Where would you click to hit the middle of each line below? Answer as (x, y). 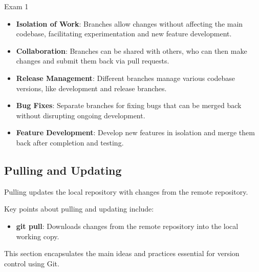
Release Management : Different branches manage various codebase (126, 78)
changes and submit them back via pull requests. (93, 61)
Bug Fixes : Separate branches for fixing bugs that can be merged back (129, 105)
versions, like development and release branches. (91, 88)
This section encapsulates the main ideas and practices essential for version (122, 253)
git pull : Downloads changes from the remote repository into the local (127, 226)
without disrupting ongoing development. (81, 115)
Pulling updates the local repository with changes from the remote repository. (126, 191)
